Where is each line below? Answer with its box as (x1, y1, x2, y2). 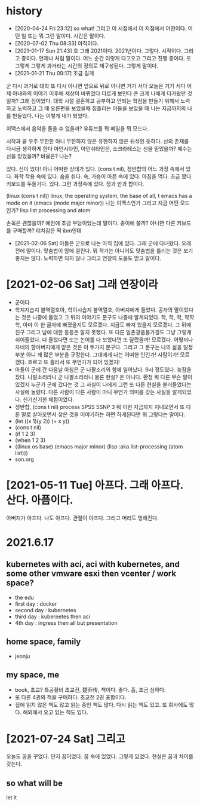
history (6, 4, 43, 18)
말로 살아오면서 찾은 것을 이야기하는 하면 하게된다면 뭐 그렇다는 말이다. (21, 411, 186, 418)
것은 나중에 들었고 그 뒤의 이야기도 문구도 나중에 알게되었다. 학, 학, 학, (21, 313, 183, 320)
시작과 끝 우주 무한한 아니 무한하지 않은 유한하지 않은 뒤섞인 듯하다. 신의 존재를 (6, 138, 189, 145)
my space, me (6, 670, 60, 680)
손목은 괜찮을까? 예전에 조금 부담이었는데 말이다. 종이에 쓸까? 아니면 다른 (6, 219, 176, 227)
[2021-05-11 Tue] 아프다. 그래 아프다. (6, 478, 183, 492)
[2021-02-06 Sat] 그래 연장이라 (6, 278, 158, 291)
